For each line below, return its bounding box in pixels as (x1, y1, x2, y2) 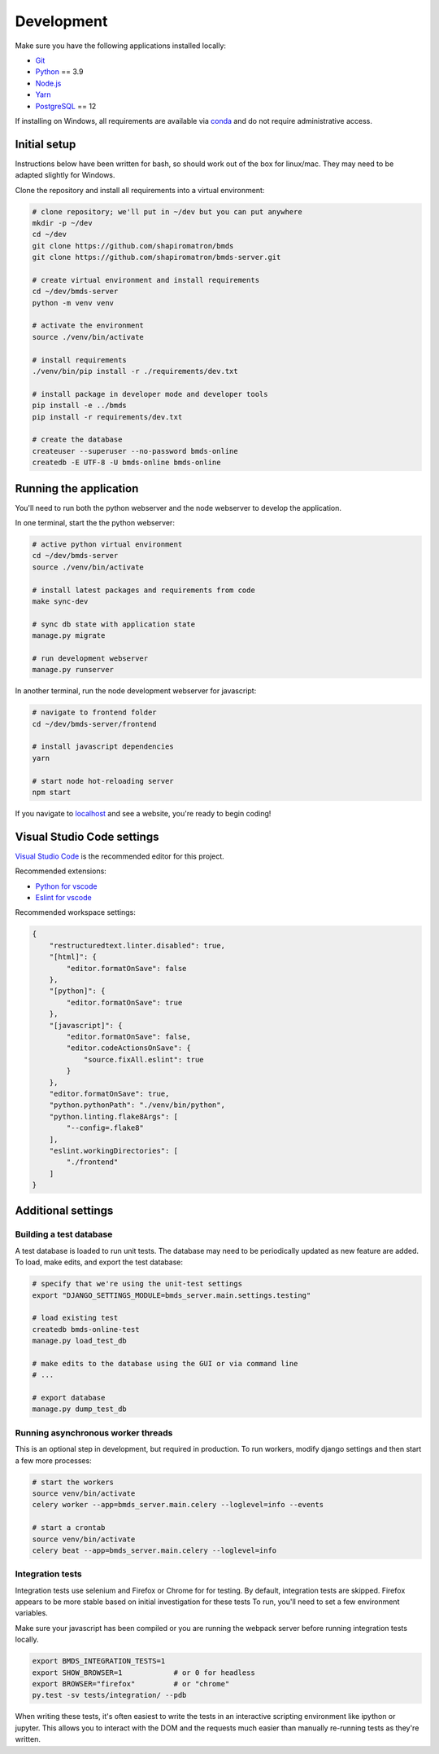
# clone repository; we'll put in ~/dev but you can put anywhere (32, 207, 302, 216)
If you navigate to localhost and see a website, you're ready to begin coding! (15, 809, 272, 819)
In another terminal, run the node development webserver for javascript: (15, 686, 257, 696)
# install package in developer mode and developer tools (32, 389, 268, 398)
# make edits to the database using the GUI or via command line (32, 1359, 298, 1368)
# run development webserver (32, 653, 149, 663)
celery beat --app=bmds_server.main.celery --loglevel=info (32, 1545, 277, 1555)
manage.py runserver (32, 665, 114, 675)
